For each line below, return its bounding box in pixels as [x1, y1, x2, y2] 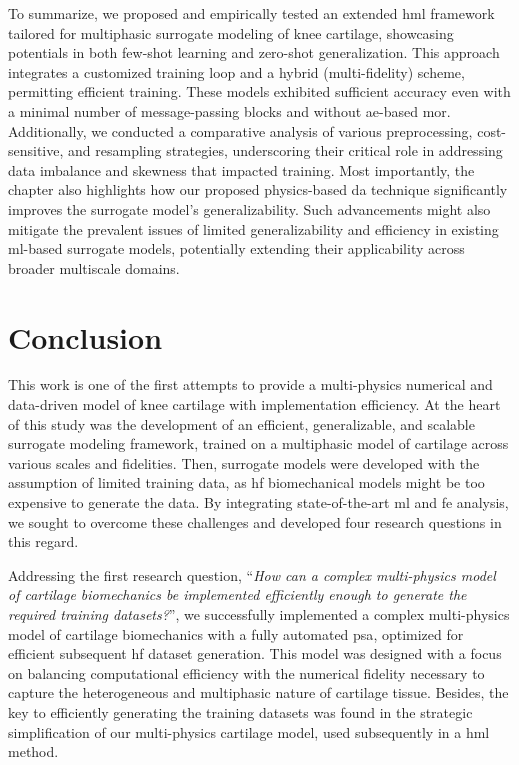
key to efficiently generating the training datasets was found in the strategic [8, 701, 473, 722]
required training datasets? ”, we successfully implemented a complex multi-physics [8, 603, 510, 624]
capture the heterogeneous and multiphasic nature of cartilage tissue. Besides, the [8, 682, 509, 703]
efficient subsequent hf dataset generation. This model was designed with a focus [8, 643, 502, 664]
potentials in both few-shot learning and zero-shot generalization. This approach [8, 42, 500, 63]
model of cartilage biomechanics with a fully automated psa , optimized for [8, 623, 464, 644]
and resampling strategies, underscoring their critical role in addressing [68, 140, 503, 161]
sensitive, [8, 140, 64, 161]
